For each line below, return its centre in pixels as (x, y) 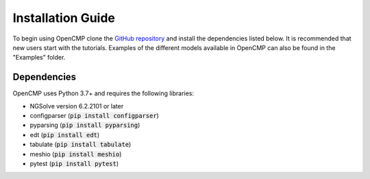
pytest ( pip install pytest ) (74, 163)
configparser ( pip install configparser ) (94, 116)
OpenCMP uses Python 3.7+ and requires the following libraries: (103, 93)
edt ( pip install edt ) (65, 134)
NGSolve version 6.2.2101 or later (77, 106)
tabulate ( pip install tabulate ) (81, 145)
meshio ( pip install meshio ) (76, 154)
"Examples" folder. (39, 58)
